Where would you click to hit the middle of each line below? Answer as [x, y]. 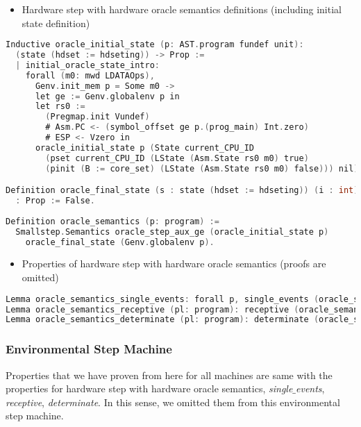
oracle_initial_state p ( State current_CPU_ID [144, 148]
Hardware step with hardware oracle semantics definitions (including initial [182, 9]
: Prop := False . [55, 201]
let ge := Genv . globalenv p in [107, 96]
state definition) [56, 23]
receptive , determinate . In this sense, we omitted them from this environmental [173, 402]
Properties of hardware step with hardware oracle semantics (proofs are [174, 263]
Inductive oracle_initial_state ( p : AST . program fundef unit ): [155, 45]
